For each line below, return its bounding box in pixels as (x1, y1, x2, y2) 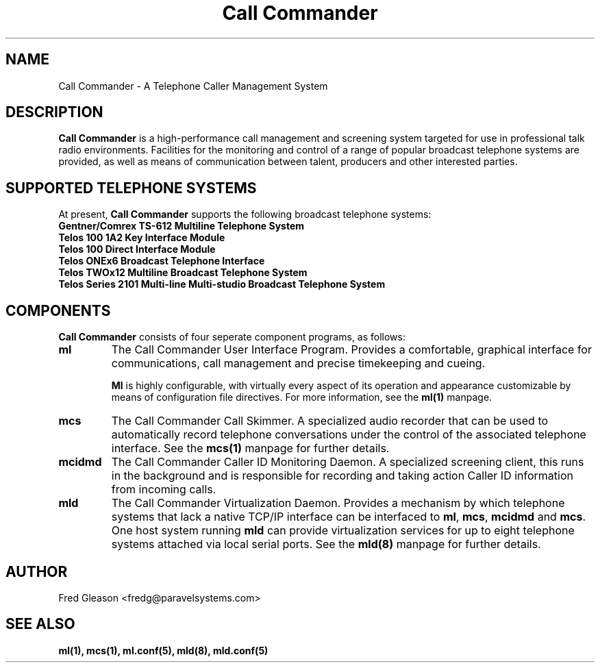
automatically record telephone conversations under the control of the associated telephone (111, 428, 586, 442)
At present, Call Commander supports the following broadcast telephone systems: (58, 208, 432, 221)
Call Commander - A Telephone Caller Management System (58, 79, 328, 92)
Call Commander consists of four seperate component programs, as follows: (58, 331, 406, 343)
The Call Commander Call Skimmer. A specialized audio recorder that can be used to (111, 414, 549, 428)
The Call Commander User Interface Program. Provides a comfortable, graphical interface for (111, 343, 592, 357)
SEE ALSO (5, 615, 75, 633)
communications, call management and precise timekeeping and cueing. (111, 356, 486, 371)
